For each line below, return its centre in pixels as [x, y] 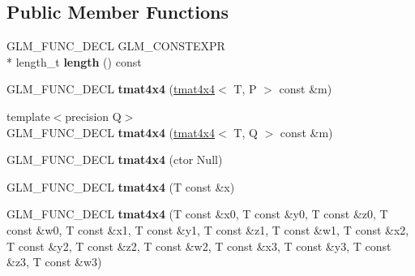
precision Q [93, 116]
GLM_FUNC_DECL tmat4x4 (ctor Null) [115, 160]
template [28, 116]
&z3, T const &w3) [54, 262]
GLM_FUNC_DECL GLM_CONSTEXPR [116, 46]
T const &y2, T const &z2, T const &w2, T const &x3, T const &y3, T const [199, 246]
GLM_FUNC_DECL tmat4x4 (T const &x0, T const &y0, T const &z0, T [197, 214]
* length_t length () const [74, 61]
